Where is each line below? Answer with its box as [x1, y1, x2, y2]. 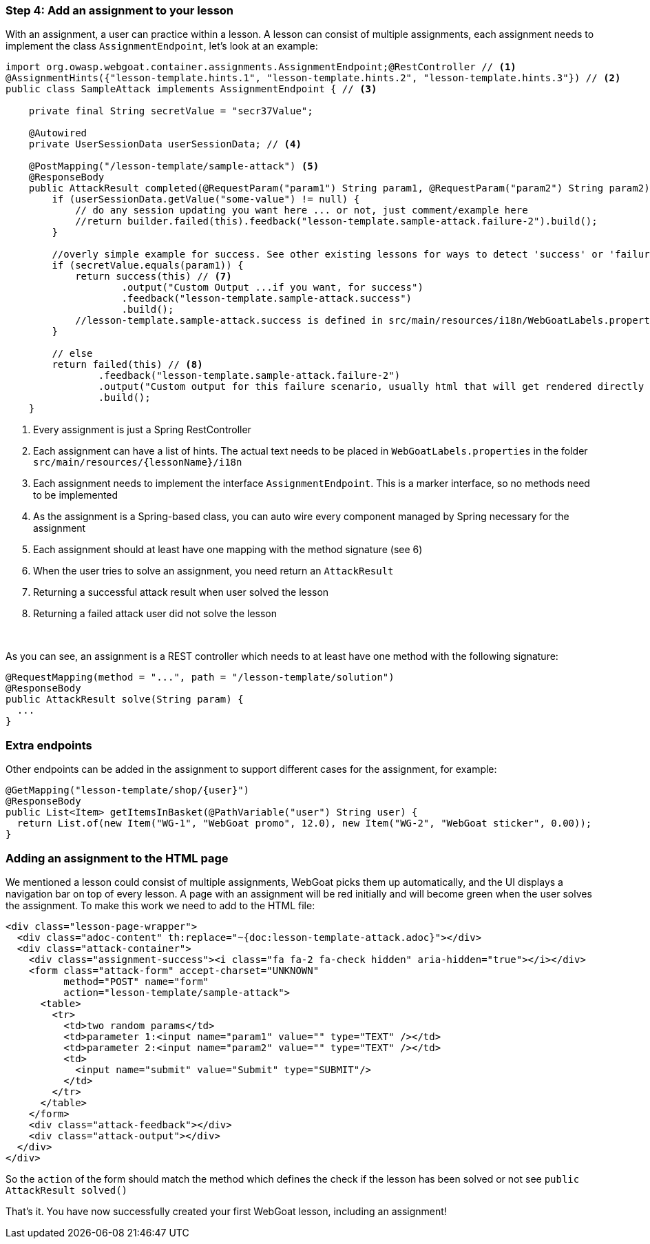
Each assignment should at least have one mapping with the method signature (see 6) [33, 543, 423, 556]
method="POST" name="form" [63, 975, 209, 987]
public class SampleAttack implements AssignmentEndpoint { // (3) [6, 83, 377, 95]
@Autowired [28, 127, 87, 139]
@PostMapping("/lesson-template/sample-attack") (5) [28, 160, 319, 172]
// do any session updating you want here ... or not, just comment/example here [75, 205, 528, 216]
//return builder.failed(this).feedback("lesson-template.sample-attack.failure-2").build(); [75, 216, 598, 227]
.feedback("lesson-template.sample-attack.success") [121, 293, 412, 304]
